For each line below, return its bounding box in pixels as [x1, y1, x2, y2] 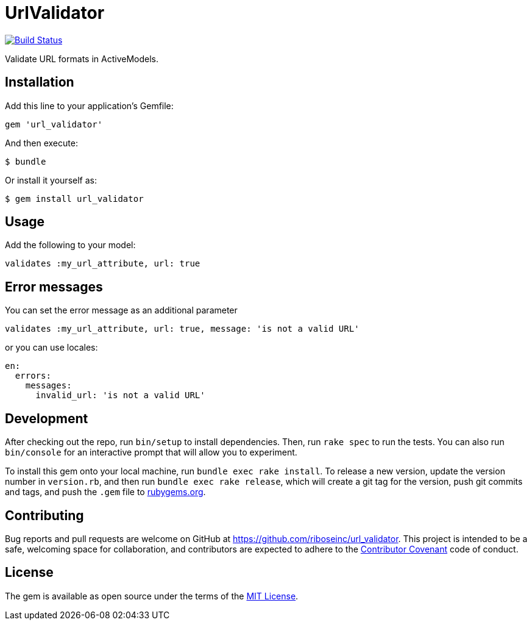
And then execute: [5, 137, 78, 148]
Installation [5, 74, 74, 90]
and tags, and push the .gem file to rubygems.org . [5, 487, 206, 498]
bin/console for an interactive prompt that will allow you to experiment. [5, 447, 297, 458]
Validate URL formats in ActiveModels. [5, 53, 158, 64]
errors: [15, 371, 51, 381]
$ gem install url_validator [5, 193, 144, 204]
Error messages [5, 279, 103, 295]
